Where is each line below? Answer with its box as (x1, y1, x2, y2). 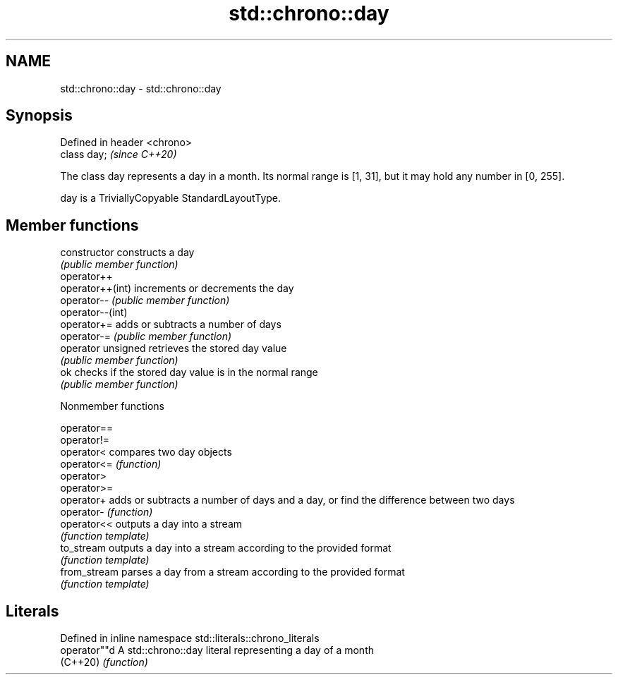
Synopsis (6, 107, 73, 125)
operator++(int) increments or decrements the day (60, 282, 294, 295)
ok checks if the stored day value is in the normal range (60, 366, 318, 379)
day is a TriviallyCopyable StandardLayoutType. (60, 192, 281, 205)
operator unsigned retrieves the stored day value (60, 342, 287, 355)
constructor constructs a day (60, 246, 195, 259)
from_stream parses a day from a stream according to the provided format (60, 566, 405, 578)
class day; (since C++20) (60, 148, 177, 161)
